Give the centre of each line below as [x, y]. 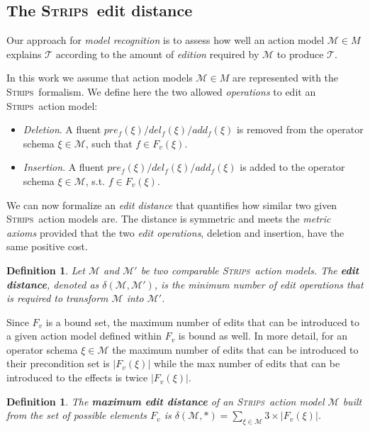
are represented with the [285, 78]
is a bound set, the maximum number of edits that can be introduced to [202, 321]
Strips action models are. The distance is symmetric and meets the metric [169, 219]
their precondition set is [58, 363]
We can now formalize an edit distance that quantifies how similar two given [172, 205]
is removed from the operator [300, 129]
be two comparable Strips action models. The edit [250, 270]
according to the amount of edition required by [157, 54]
